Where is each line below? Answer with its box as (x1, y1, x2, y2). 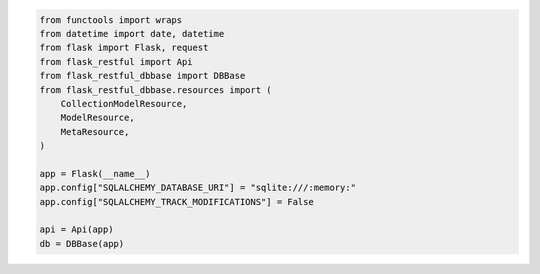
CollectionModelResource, (60, 98, 188, 109)
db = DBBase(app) (39, 238, 125, 249)
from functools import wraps (39, 14, 183, 25)
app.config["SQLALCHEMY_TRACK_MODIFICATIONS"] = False (39, 196, 314, 207)
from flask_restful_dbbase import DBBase (39, 70, 246, 82)
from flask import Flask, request (39, 42, 209, 54)
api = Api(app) (39, 224, 114, 235)
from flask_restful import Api (39, 56, 194, 67)
